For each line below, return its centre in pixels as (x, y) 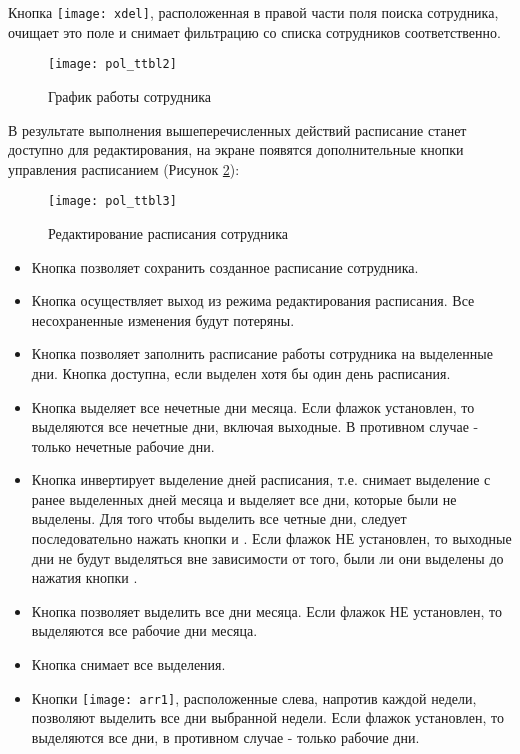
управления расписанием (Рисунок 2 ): (124, 168)
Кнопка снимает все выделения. (128, 664)
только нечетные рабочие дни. (123, 445)
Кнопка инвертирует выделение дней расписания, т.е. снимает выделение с (261, 479)
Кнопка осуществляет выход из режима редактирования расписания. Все (253, 300)
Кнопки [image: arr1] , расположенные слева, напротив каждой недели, (254, 697)
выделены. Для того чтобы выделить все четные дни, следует (219, 518)
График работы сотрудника (129, 95)
